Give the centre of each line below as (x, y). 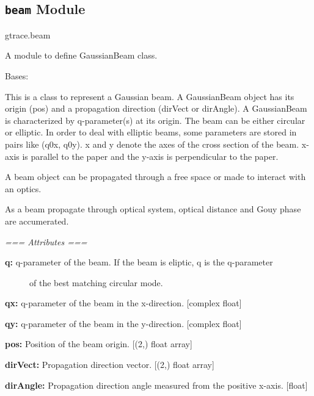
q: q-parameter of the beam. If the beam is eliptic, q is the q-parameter (139, 262)
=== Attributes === (46, 241)
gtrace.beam (28, 34)
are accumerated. (37, 221)
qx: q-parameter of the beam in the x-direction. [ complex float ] (123, 303)
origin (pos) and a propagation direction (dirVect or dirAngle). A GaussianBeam (156, 108)
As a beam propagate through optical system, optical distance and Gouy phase (153, 209)
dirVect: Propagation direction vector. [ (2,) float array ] (110, 365)
